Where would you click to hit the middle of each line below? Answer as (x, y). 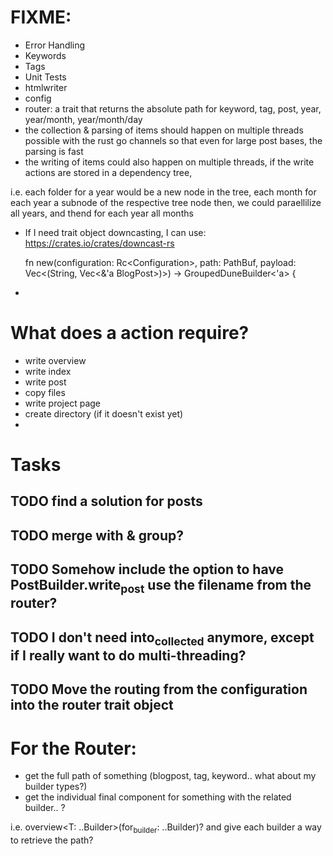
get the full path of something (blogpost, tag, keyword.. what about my (170, 776)
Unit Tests (45, 77)
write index (48, 371)
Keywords (45, 55)
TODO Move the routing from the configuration (159, 689)
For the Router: (73, 748)
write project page (62, 403)
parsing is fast (54, 151)
